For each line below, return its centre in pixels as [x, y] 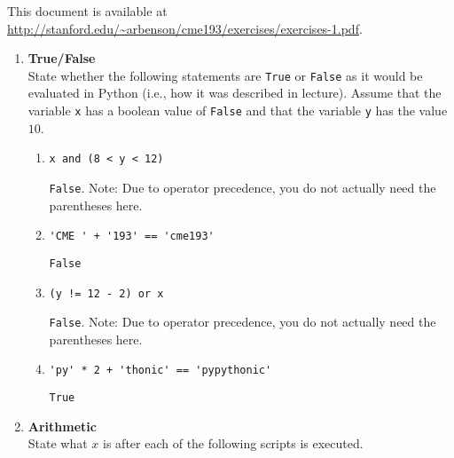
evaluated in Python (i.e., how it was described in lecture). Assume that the [235, 93]
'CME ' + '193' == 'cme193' [132, 237]
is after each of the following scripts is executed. [233, 443]
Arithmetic [62, 426]
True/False [62, 58]
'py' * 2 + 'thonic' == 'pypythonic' [160, 371]
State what [58, 443]
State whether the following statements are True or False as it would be [225, 75]
